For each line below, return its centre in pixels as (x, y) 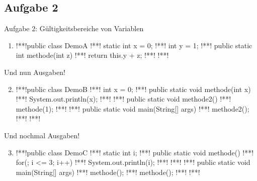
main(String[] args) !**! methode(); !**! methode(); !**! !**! (108, 172)
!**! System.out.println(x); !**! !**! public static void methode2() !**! (123, 99)
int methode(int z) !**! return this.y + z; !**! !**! (92, 55)
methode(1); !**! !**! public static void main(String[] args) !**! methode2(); (133, 108)
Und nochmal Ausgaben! (42, 135)
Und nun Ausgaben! (35, 72)
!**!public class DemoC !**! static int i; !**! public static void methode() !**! (135, 152)
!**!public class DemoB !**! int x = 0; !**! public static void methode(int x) (133, 89)
